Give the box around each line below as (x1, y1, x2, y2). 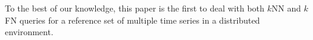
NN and (271, 2, 301, 14)
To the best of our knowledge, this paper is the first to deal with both (5, 2, 264, 14)
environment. (5, 25, 53, 38)
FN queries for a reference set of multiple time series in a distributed (5, 13, 260, 26)
